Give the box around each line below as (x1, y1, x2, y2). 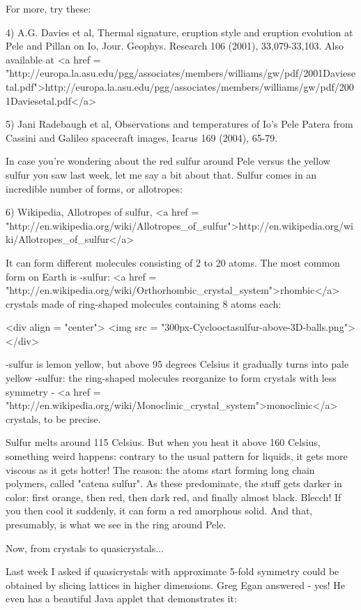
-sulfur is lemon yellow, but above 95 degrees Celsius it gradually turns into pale (6, 357, 349, 371)
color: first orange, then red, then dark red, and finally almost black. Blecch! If (6, 489, 341, 504)
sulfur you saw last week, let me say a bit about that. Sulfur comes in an (6, 167, 317, 181)
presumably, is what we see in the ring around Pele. (6, 517, 226, 531)
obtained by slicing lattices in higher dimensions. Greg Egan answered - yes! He (6, 577, 345, 592)
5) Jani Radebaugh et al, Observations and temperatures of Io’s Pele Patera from (6, 117, 353, 131)
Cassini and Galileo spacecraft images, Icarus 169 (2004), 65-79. (6, 130, 278, 144)
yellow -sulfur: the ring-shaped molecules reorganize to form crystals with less (6, 371, 337, 385)
